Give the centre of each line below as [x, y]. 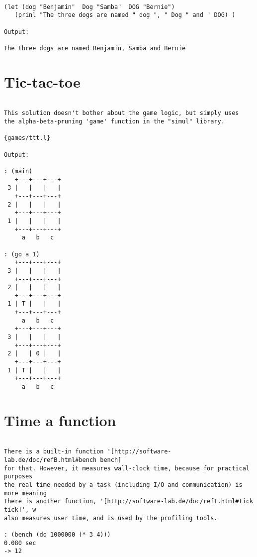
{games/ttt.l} [27, 138]
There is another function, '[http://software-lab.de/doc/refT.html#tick [129, 501]
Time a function [60, 420]
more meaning [25, 493]
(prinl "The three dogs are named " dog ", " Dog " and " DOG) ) [125, 15]
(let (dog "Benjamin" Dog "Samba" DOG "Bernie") [89, 7]
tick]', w [20, 510]
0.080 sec [20, 543]
